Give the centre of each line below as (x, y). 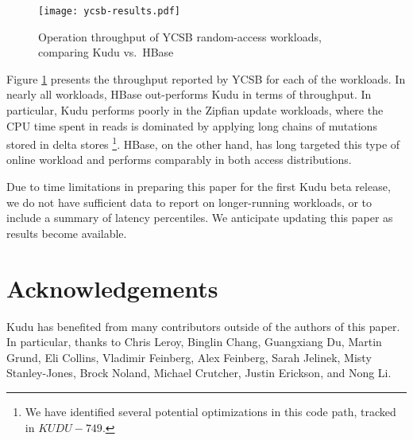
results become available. (67, 233)
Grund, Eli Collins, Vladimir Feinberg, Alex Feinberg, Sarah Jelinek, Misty (189, 357)
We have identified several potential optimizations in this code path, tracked (210, 411)
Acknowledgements (112, 288)
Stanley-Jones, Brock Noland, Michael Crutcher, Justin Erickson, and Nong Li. (199, 373)
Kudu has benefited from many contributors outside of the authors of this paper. (203, 326)
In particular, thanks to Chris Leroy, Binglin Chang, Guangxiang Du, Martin (194, 342)
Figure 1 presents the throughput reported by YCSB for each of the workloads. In (206, 78)
